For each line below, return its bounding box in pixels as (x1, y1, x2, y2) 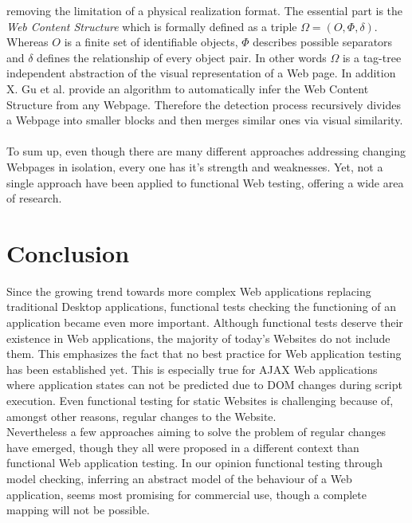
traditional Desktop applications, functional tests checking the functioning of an (6, 298, 397, 315)
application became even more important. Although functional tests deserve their (6, 314, 403, 331)
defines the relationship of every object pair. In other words (37, 49, 327, 65)
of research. (6, 190, 62, 206)
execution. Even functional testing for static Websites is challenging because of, (6, 392, 394, 408)
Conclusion (6, 236, 130, 269)
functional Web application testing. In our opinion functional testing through (6, 454, 383, 471)
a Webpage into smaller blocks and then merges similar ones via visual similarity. (6, 112, 403, 128)
